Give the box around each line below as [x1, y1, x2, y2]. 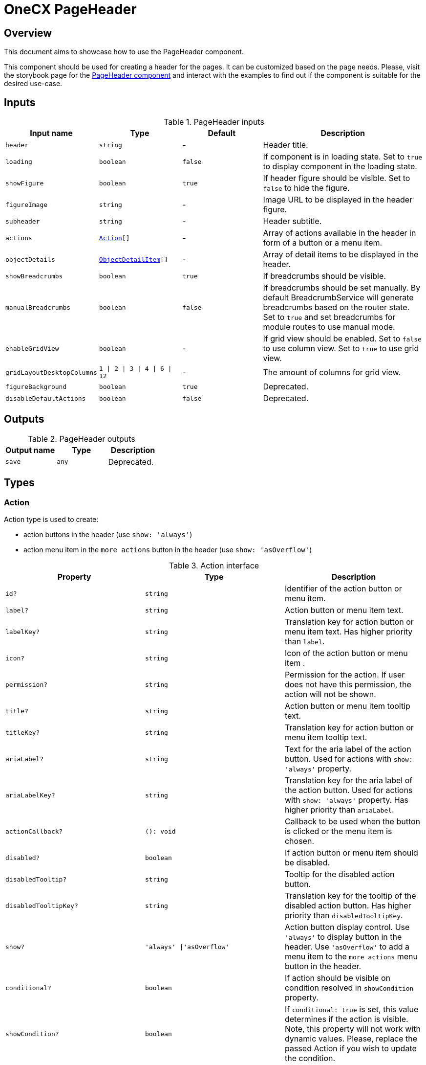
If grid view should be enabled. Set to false [263, 334, 422, 344]
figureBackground [5, 383, 67, 390]
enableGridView [5, 344, 59, 352]
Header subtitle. [263, 216, 322, 227]
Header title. [263, 140, 308, 150]
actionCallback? [5, 827, 63, 835]
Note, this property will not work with [284, 1024, 421, 1034]
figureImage [5, 201, 48, 208]
